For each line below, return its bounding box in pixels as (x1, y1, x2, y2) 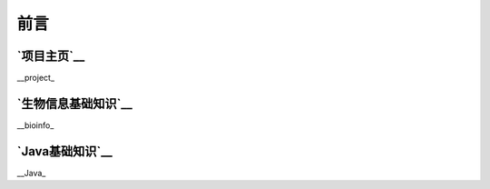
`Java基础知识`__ (16, 144, 113, 159)
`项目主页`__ (16, 48, 85, 64)
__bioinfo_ (16, 119, 54, 131)
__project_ (16, 73, 54, 84)
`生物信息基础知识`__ (16, 95, 133, 111)
